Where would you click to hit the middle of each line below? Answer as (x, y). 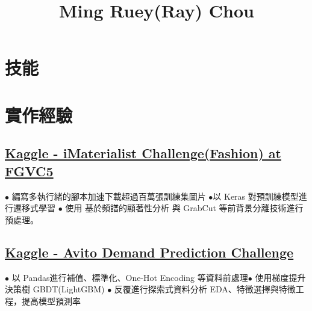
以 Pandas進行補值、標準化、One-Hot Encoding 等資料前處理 (130, 277)
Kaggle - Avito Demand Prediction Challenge (149, 252)
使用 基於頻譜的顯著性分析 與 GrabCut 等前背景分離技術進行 (184, 208)
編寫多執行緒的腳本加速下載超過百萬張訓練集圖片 (109, 196)
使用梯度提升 (280, 277)
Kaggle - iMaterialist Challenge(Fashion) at (143, 153)
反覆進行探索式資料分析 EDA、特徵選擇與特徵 (205, 289)
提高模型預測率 (51, 300)
